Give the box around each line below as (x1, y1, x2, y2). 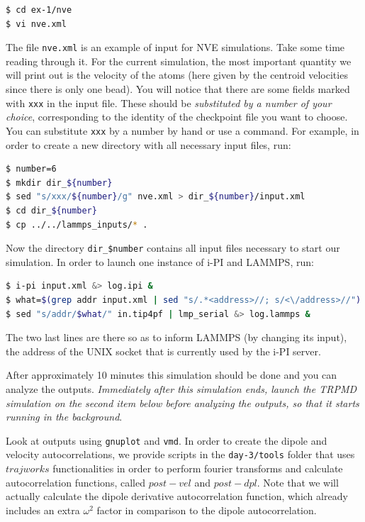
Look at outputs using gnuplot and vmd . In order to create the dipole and (6, 433, 327, 448)
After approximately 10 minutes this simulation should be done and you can (6, 367, 337, 382)
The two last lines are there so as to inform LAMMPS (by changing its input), (6, 330, 347, 345)
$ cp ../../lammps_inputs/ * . (6, 219, 148, 230)
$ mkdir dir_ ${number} (6, 177, 113, 188)
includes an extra (6, 502, 80, 517)
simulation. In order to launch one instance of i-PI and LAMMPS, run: (6, 254, 314, 269)
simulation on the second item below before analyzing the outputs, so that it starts (6, 395, 359, 410)
